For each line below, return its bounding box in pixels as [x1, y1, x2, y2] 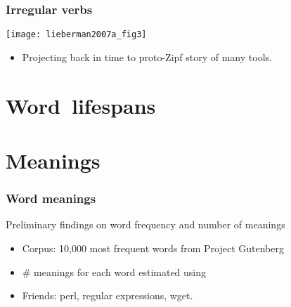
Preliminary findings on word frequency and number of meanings [6, 217, 285, 232]
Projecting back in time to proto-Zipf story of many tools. [22, 49, 272, 64]
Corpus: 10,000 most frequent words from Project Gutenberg [22, 241, 284, 256]
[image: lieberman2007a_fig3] [6, 30, 147, 40]
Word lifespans [6, 91, 156, 119]
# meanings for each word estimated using [22, 264, 207, 279]
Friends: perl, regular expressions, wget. [22, 288, 193, 303]
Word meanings [6, 190, 96, 207]
